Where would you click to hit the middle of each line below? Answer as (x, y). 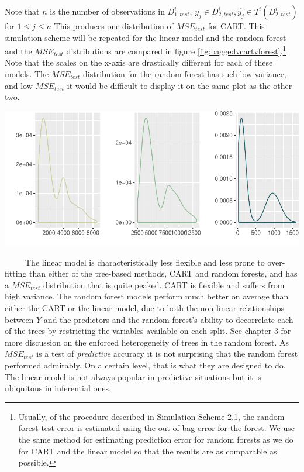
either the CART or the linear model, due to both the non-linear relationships (145, 308)
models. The (27, 74)
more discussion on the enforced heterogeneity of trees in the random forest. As (147, 342)
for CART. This (236, 26)
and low (19, 85)
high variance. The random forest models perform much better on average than (147, 296)
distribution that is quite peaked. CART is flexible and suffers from (164, 285)
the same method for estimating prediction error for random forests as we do (156, 439)
